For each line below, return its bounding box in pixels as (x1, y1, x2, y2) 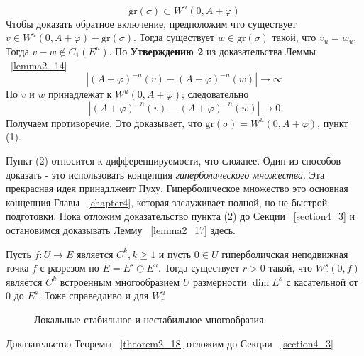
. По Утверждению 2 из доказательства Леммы (109, 43, 316, 58)
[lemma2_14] (11, 57, 67, 72)
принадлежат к (48, 87, 112, 101)
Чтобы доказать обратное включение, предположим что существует (6, 16, 297, 30)
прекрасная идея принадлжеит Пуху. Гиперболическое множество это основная (6, 181, 348, 196)
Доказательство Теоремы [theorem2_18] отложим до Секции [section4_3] (6, 335, 333, 350)
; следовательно (181, 87, 249, 101)
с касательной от (286, 274, 358, 289)
